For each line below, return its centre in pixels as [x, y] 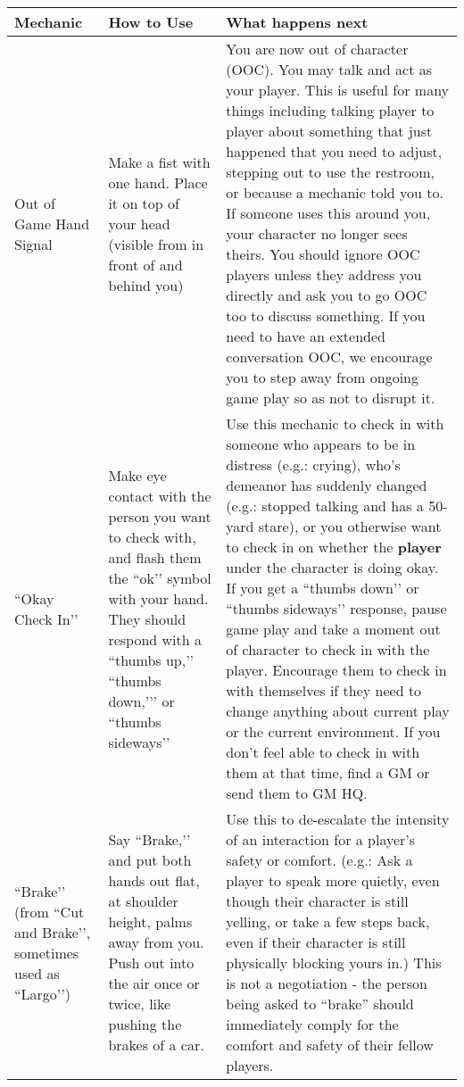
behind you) [146, 285]
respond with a [155, 639]
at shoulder [143, 901]
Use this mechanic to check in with [335, 423]
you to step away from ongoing [322, 377]
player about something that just [329, 131]
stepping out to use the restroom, [330, 172]
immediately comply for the [312, 1024]
